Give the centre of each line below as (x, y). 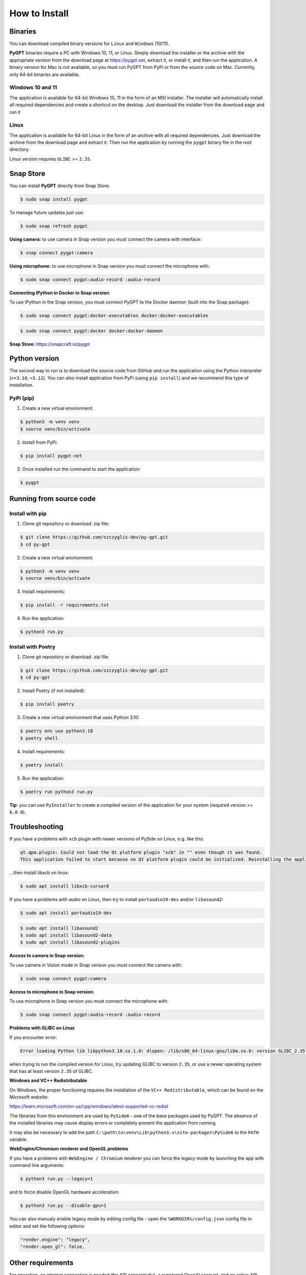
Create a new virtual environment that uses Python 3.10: (81, 718)
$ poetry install (42, 765)
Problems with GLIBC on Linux (42, 1028)
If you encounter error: (33, 1037)
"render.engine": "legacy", (55, 1240)
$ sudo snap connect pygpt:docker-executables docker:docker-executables (114, 316)
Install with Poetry (32, 647)
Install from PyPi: (40, 442)
